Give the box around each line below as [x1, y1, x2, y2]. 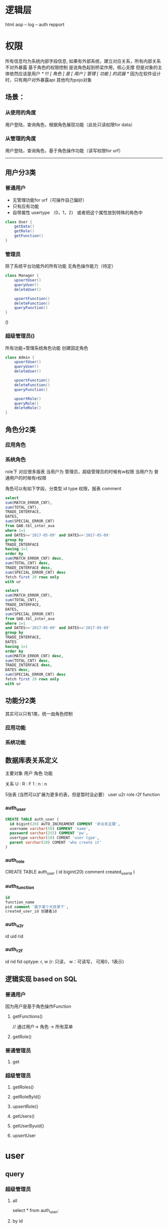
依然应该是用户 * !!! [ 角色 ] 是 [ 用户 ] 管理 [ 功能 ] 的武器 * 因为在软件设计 [9, 71, 161, 77]
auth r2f [5, 946, 23, 954]
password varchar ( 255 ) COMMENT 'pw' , [9, 831, 88, 836]
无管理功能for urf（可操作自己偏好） [12, 197, 87, 203]
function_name [5, 900, 35, 905]
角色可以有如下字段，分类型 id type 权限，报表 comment [5, 485, 121, 491]
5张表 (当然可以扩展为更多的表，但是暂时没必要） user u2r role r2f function [5, 791, 160, 797]
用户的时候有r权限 [9, 475, 46, 481]
